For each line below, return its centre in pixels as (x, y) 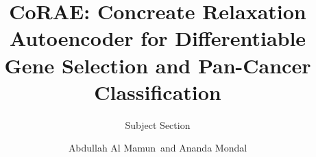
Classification (158, 92)
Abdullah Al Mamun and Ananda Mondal (158, 148)
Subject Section (158, 124)
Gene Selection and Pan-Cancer (158, 65)
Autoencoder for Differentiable (158, 38)
